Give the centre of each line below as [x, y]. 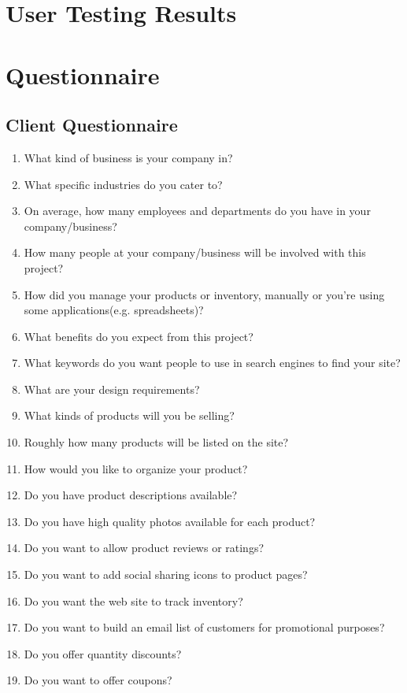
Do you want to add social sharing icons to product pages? [166, 574]
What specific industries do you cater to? [123, 184]
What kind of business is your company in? [128, 157]
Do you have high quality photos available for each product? [170, 521]
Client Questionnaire [92, 125]
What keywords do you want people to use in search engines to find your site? [212, 363]
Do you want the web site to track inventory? [133, 600]
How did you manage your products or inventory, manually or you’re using [204, 294]
